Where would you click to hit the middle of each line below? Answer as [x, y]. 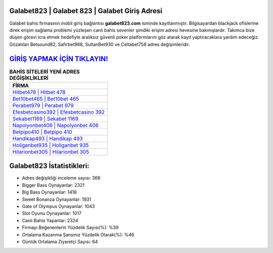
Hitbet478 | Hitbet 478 [39, 92]
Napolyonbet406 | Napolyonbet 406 [55, 125]
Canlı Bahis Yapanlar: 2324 [50, 220]
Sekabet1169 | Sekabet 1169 [45, 119]
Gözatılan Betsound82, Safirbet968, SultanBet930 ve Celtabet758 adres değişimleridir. [100, 44]
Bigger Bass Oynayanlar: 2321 [53, 185]
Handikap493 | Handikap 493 [48, 138]
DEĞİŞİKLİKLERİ [29, 78]
